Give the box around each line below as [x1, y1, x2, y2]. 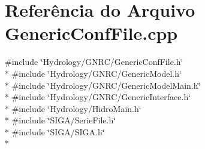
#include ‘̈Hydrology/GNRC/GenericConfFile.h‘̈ [5, 55, 183, 68]
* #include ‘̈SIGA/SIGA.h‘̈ [5, 125, 105, 138]
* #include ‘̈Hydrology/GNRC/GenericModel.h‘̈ [5, 67, 182, 79]
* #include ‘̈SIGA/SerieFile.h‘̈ [5, 114, 116, 126]
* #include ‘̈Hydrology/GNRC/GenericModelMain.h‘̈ [5, 79, 201, 91]
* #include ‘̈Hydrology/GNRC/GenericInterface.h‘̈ [5, 91, 191, 103]
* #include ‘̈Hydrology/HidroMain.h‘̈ [5, 102, 141, 114]
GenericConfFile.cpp [5, 21, 178, 45]
